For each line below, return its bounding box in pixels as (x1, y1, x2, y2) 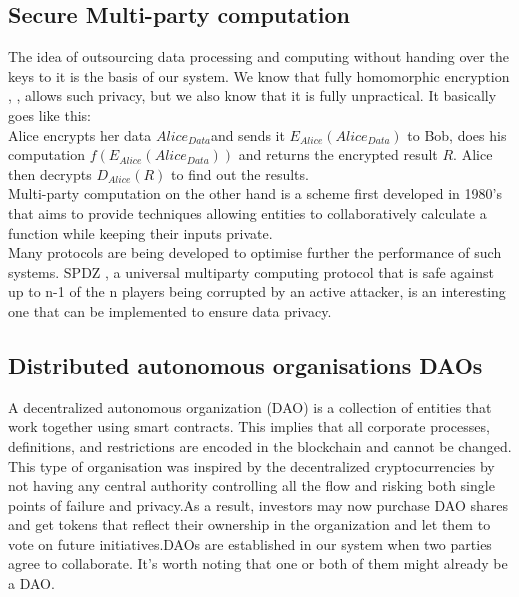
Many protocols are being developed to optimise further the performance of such (8, 242, 502, 263)
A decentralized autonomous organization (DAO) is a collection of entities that (8, 396, 492, 417)
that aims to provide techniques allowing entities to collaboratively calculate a (8, 202, 487, 223)
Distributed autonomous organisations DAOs (8, 349, 483, 380)
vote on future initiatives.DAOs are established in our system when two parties (8, 533, 492, 554)
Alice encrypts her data (8, 124, 152, 145)
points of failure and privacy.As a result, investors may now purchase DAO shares (8, 494, 508, 515)
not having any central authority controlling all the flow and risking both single (8, 475, 495, 496)
